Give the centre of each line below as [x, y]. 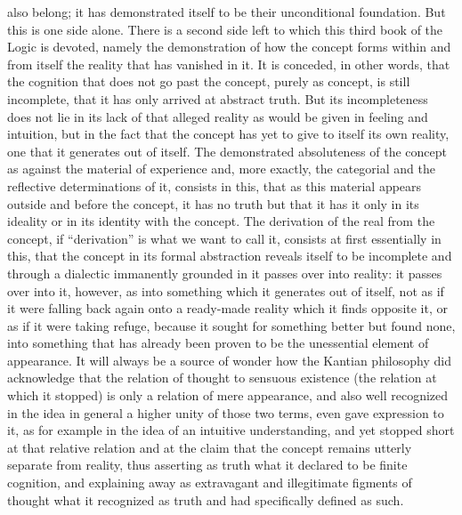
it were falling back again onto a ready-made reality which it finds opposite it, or [227, 308]
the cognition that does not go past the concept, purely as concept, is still [209, 81]
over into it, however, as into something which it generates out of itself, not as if [226, 290]
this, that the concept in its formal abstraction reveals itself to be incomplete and [230, 256]
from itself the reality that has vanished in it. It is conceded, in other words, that [229, 64]
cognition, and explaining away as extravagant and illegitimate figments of [210, 483]
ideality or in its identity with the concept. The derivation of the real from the [221, 221]
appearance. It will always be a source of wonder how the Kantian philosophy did [229, 360]
